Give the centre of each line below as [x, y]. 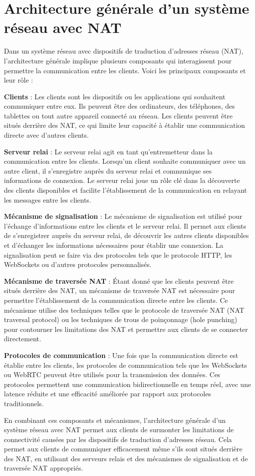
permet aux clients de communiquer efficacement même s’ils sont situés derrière [123, 449]
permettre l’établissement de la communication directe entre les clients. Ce [116, 300]
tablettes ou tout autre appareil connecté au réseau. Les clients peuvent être [118, 115]
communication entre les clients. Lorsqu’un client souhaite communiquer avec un [125, 161]
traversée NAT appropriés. [44, 468]
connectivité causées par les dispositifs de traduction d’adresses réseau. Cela [118, 439]
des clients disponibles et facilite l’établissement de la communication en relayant [126, 190]
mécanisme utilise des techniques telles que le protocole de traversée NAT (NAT [124, 310]
